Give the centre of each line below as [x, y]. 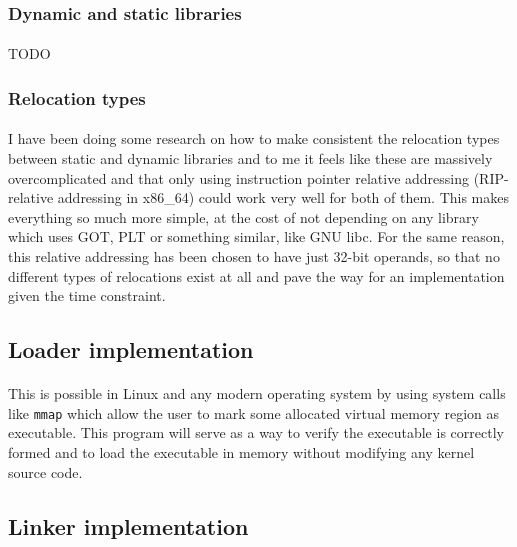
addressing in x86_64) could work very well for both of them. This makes [283, 197]
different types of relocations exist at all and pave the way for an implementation [256, 275]
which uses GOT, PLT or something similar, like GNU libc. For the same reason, [256, 236]
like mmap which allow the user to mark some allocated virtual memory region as [254, 412]
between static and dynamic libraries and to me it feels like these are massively [250, 158]
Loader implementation [131, 349]
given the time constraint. [87, 295]
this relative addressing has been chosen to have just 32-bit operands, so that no [254, 256]
